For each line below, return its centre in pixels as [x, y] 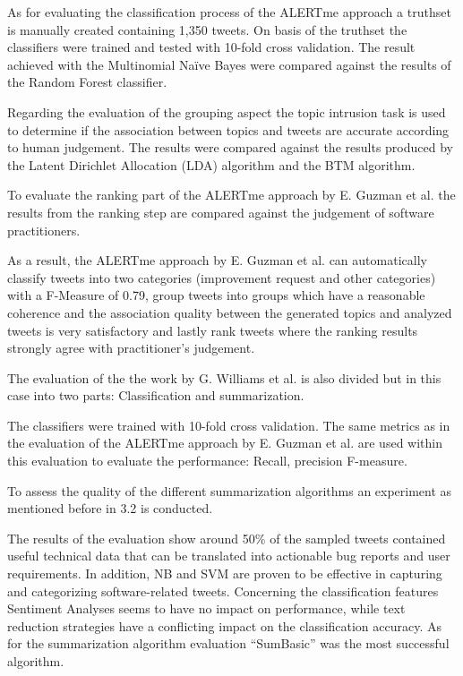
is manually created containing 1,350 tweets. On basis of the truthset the [207, 29]
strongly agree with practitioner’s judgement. [131, 348]
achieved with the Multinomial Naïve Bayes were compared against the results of [229, 64]
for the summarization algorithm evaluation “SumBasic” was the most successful [228, 643]
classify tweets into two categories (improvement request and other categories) [222, 277]
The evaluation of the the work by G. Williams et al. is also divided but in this [224, 377]
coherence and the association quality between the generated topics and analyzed [230, 312]
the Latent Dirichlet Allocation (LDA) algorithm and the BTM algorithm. [211, 164]
